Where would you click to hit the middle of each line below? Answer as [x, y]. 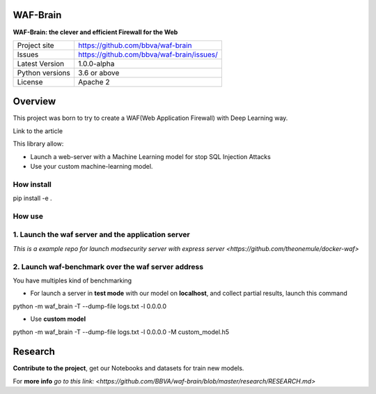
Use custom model [58, 319]
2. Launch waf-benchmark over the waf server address [108, 266]
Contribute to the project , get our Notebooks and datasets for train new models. [128, 368]
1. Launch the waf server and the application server [102, 235]
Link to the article [38, 131]
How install [32, 184]
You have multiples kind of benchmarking [72, 280]
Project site [36, 45]
